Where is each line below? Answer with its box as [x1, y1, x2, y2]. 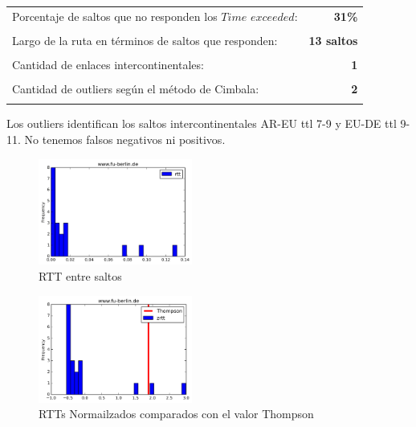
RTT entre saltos [39, 268, 122, 285]
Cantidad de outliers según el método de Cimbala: [12, 80, 259, 97]
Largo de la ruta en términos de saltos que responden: [12, 31, 278, 48]
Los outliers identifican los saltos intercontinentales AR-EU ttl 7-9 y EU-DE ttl [6, 115, 397, 132]
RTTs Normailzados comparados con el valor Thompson [39, 405, 314, 422]
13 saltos [308, 31, 358, 48]
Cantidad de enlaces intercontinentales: [12, 55, 204, 72]
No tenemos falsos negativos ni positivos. [24, 130, 226, 147]
